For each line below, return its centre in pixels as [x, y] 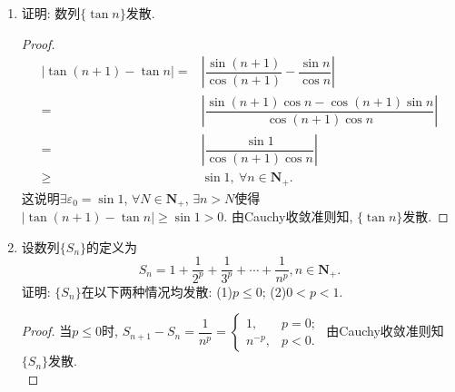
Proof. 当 [47, 331]
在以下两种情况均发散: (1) [157, 291]
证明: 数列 [51, 13]
